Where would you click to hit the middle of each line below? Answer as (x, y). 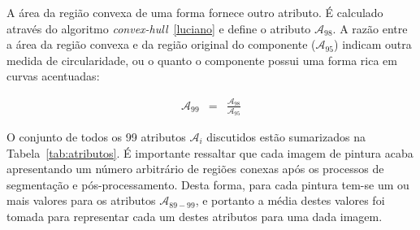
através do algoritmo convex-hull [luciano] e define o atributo (159, 28)
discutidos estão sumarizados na (286, 136)
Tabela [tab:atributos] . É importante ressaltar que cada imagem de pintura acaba (210, 152)
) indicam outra (373, 44)
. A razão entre (370, 28)
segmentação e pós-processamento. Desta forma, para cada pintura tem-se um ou (208, 184)
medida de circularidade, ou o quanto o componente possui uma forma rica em (202, 60)
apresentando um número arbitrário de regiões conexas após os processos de (195, 169)
